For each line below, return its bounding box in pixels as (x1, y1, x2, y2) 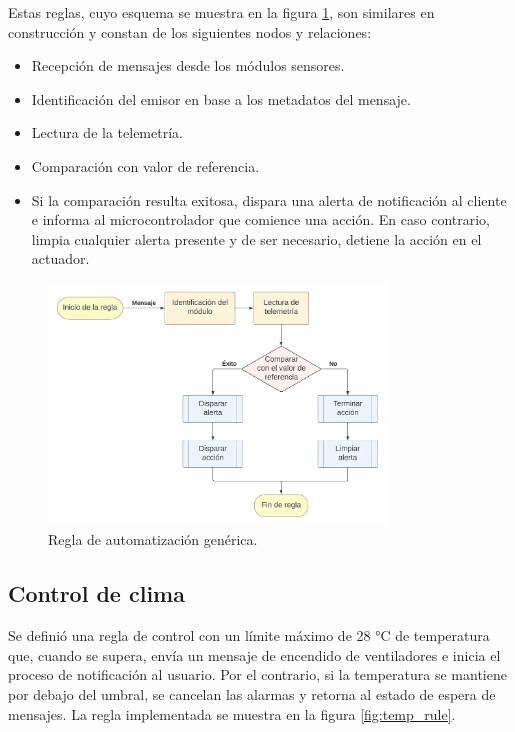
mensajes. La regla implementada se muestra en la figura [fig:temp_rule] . (8, 703, 456, 724)
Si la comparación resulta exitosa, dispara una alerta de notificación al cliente (31, 189, 507, 210)
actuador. (31, 248, 90, 269)
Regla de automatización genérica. (48, 529, 258, 550)
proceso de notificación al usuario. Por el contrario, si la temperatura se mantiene (8, 664, 507, 685)
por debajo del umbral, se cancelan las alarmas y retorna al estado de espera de (8, 684, 496, 705)
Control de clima (8, 578, 185, 609)
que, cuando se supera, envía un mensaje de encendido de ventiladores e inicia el (8, 644, 501, 665)
